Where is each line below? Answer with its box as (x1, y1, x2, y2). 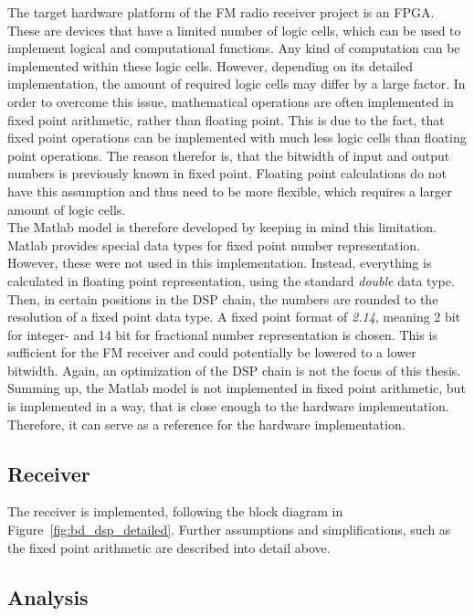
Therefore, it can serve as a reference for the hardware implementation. (7, 414, 406, 433)
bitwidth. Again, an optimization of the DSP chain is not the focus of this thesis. (7, 360, 461, 379)
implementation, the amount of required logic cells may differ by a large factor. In (7, 74, 466, 93)
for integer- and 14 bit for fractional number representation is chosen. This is (7, 324, 437, 344)
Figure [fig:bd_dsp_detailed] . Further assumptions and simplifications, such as (7, 520, 451, 539)
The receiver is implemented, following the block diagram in (7, 502, 343, 521)
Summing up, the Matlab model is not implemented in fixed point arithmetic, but (7, 378, 466, 398)
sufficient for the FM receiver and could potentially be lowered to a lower (7, 343, 416, 362)
